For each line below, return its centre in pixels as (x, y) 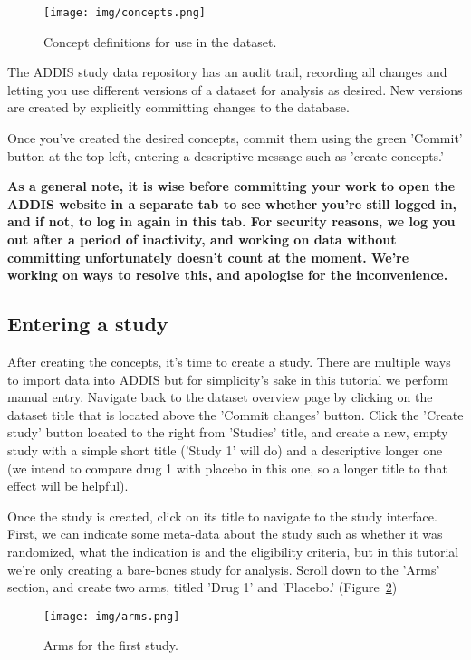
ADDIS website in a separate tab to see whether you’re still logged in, (232, 203)
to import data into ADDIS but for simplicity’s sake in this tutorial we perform (228, 379)
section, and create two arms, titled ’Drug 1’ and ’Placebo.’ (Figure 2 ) (202, 587)
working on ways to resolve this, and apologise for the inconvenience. (228, 275)
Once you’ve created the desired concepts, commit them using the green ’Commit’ (235, 138)
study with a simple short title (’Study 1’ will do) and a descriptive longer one (225, 450)
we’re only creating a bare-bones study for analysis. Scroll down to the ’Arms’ (224, 569)
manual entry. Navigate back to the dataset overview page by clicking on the (220, 397)
